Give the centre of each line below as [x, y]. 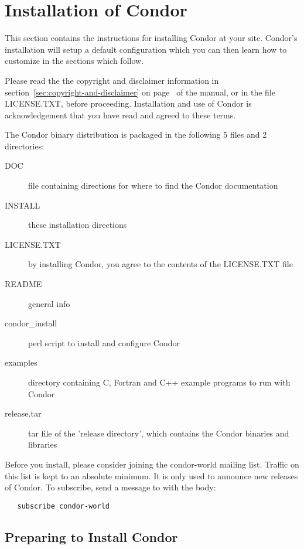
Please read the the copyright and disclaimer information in [112, 80]
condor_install [31, 323]
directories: [25, 146]
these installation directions [78, 225]
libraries [43, 444]
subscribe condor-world [63, 506]
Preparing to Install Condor [91, 536]
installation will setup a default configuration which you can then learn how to [146, 49]
